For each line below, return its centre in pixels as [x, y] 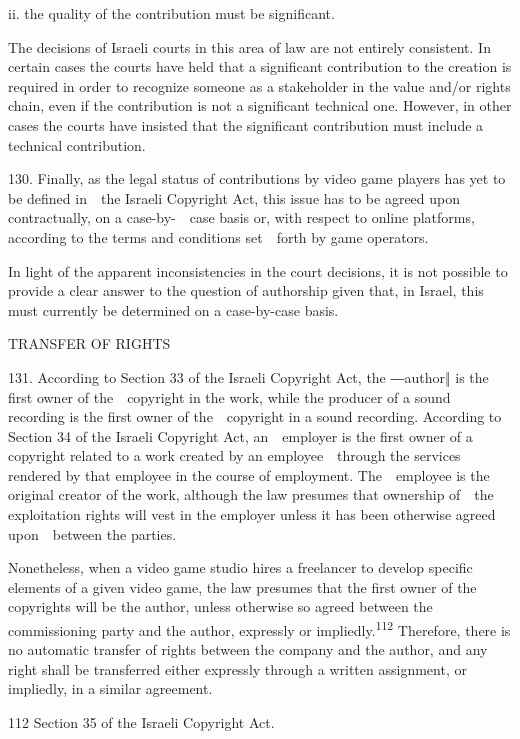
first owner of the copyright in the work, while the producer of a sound [229, 396]
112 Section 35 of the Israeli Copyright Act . [141, 722]
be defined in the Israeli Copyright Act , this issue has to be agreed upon [234, 197]
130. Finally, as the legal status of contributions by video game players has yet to [257, 178]
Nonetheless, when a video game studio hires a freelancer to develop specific [240, 567]
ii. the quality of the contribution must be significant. [171, 13]
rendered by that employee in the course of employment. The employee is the [249, 474]
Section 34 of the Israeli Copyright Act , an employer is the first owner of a [240, 435]
